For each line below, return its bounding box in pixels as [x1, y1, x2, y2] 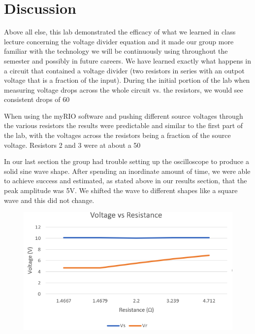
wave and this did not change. [4, 195, 95, 205]
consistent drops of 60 [4, 94, 70, 104]
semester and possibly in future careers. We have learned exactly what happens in [4, 55, 251, 66]
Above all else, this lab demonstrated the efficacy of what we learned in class [4, 27, 236, 37]
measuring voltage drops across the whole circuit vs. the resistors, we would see [4, 84, 243, 95]
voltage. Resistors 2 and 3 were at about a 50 [4, 139, 141, 150]
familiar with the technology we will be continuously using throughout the [4, 46, 228, 56]
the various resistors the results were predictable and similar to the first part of [4, 120, 243, 131]
